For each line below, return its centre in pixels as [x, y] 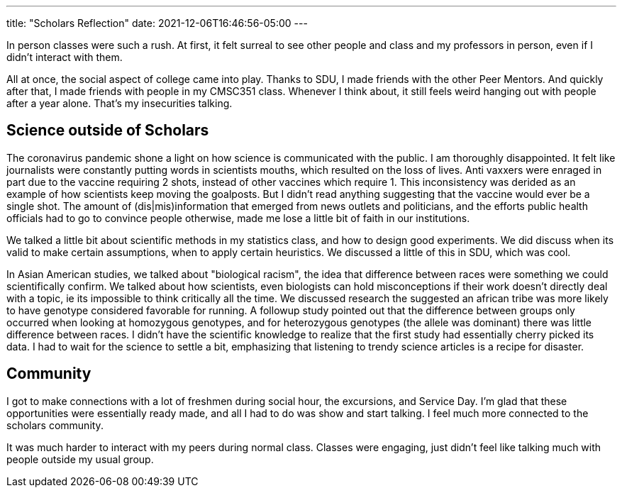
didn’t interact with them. [65, 57]
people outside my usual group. [80, 459]
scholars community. [55, 425]
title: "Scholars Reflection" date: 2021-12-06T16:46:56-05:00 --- [157, 23]
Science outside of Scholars [108, 131]
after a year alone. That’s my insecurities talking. [120, 103]
